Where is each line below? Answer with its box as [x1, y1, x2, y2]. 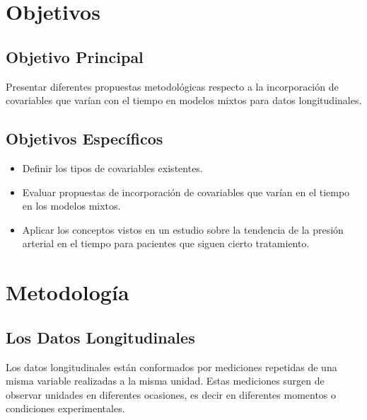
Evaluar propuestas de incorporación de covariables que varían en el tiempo [22, 184, 350, 199]
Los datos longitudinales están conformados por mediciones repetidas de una [6, 359, 337, 374]
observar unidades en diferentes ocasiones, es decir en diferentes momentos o [6, 387, 337, 402]
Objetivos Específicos [6, 127, 163, 149]
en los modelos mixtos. [22, 198, 121, 213]
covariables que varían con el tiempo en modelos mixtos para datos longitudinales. [6, 93, 362, 108]
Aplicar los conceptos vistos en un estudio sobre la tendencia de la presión [22, 222, 344, 237]
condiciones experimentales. [6, 401, 125, 416]
